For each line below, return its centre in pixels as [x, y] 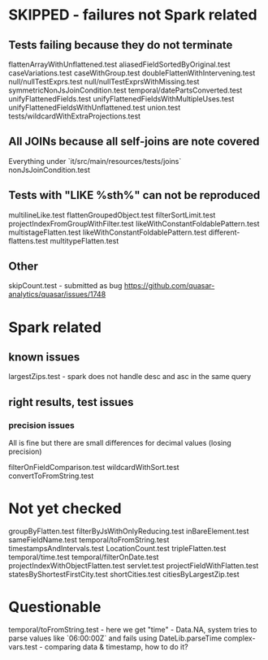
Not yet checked [65, 509]
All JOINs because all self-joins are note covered [134, 142]
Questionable [55, 607]
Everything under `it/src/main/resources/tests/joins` [95, 161]
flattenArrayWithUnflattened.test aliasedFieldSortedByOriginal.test [119, 64]
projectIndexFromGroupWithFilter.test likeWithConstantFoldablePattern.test [134, 223]
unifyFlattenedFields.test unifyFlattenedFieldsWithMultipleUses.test [121, 99]
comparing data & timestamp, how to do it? [116, 647]
